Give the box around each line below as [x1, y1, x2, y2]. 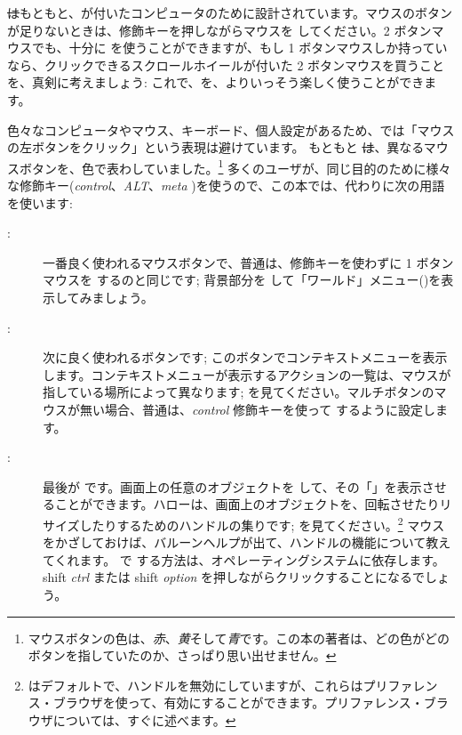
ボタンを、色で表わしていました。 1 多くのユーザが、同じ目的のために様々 [19, 156, 451, 177]
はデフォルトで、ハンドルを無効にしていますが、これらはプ [28, 675, 376, 694]
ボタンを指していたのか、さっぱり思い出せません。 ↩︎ [28, 646, 337, 665]
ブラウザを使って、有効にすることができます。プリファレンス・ [52, 693, 424, 712]
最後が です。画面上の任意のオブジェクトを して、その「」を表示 [43, 477, 422, 496]
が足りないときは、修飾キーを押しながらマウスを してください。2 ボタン [7, 20, 432, 39]
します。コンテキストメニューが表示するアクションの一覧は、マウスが [43, 365, 451, 384]
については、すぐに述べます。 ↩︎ [52, 710, 236, 729]
